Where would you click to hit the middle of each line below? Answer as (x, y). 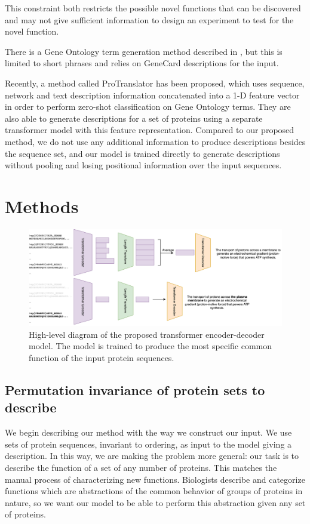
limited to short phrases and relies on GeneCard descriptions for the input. (142, 63)
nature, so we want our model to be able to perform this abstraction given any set (155, 502)
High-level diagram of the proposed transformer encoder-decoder (147, 334)
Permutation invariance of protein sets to (135, 389)
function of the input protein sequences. (102, 357)
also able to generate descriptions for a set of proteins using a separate (134, 118)
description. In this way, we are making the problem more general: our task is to (152, 456)
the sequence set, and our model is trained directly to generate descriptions (142, 153)
